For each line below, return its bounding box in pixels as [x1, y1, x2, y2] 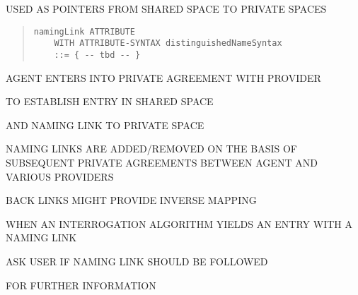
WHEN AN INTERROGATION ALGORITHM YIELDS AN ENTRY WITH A [6, 216, 352, 231]
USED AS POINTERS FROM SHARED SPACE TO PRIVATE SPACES [6, 1, 327, 16]
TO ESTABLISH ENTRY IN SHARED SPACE [6, 94, 214, 109]
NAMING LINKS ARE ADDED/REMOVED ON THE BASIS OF [6, 141, 297, 156]
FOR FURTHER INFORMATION [6, 277, 156, 292]
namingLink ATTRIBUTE [33, 26, 135, 37]
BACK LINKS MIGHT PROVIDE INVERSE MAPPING [6, 193, 257, 207]
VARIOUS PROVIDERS [6, 169, 114, 183]
